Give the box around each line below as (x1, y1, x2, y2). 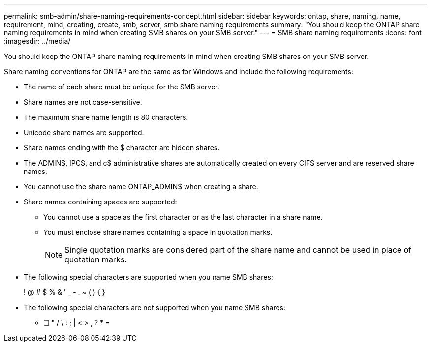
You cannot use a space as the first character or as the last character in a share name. (43, 213, 323, 221)
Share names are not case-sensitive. (24, 98, 142, 106)
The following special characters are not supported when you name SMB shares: (24, 303, 285, 312)
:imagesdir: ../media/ (4, 37, 71, 45)
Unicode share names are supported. (24, 128, 144, 137)
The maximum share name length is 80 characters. (24, 113, 188, 121)
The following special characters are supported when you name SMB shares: (24, 273, 273, 281)
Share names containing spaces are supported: (24, 198, 177, 206)
